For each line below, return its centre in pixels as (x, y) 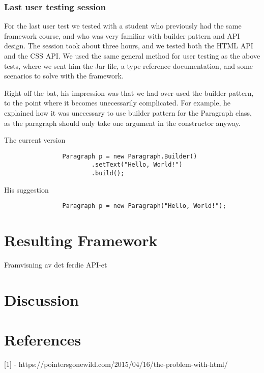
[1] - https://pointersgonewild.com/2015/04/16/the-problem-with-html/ (116, 364)
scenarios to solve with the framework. (64, 76)
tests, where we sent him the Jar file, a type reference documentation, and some (129, 65)
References (43, 340)
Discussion (41, 299)
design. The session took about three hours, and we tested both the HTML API (129, 46)
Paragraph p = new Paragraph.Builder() (130, 156)
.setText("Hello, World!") (137, 165)
